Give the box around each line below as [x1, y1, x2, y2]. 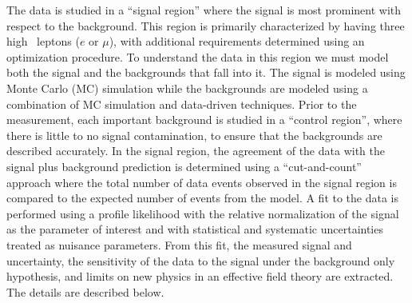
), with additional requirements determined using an [109, 33, 365, 50]
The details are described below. [6, 283, 164, 300]
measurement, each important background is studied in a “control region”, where [6, 111, 402, 128]
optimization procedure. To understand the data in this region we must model [6, 48, 389, 65]
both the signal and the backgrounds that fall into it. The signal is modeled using [6, 64, 406, 81]
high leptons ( [6, 33, 80, 50]
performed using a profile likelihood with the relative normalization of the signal [6, 205, 399, 221]
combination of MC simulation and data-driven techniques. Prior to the [6, 95, 357, 112]
